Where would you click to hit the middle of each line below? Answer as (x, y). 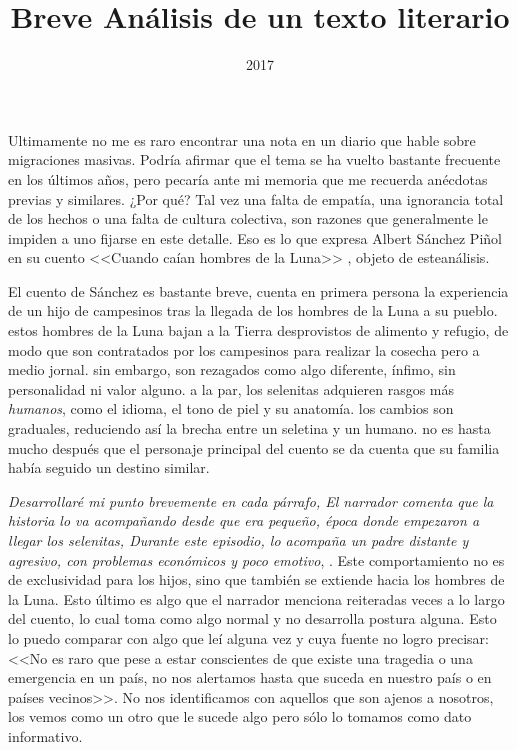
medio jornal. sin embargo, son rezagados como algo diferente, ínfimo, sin (232, 369)
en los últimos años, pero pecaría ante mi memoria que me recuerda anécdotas (248, 178)
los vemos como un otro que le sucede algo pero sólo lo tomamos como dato (240, 716)
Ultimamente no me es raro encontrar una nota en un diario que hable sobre (242, 139)
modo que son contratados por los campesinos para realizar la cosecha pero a (244, 349)
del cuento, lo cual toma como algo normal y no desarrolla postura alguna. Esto (252, 618)
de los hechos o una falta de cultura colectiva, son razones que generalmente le (248, 218)
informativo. (45, 735)
